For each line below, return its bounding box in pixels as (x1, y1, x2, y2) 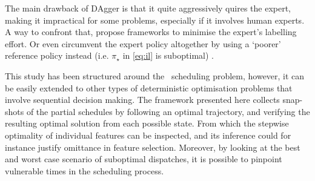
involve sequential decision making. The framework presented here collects (5, 93, 280, 106)
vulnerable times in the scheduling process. (5, 164, 164, 177)
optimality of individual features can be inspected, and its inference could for (5, 128, 291, 141)
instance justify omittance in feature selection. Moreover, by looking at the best (5, 140, 300, 153)
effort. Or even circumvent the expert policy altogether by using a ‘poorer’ (5, 37, 281, 50)
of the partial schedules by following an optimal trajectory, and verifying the (26, 105, 310, 117)
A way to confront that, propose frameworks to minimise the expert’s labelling (5, 25, 297, 38)
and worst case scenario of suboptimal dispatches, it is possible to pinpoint (5, 153, 282, 165)
